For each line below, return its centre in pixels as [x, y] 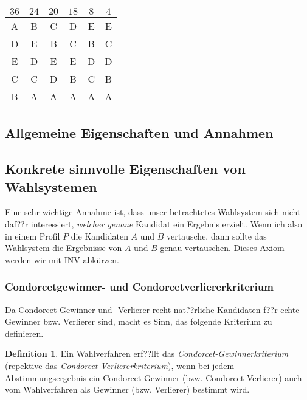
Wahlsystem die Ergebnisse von [64, 248]
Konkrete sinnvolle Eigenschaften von [125, 169]
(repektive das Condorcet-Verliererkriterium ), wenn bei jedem [120, 365]
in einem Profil [33, 236]
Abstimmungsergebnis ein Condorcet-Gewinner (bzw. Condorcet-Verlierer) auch [153, 377]
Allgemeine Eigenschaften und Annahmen [139, 133]
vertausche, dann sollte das [217, 236]
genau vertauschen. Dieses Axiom [222, 248]
